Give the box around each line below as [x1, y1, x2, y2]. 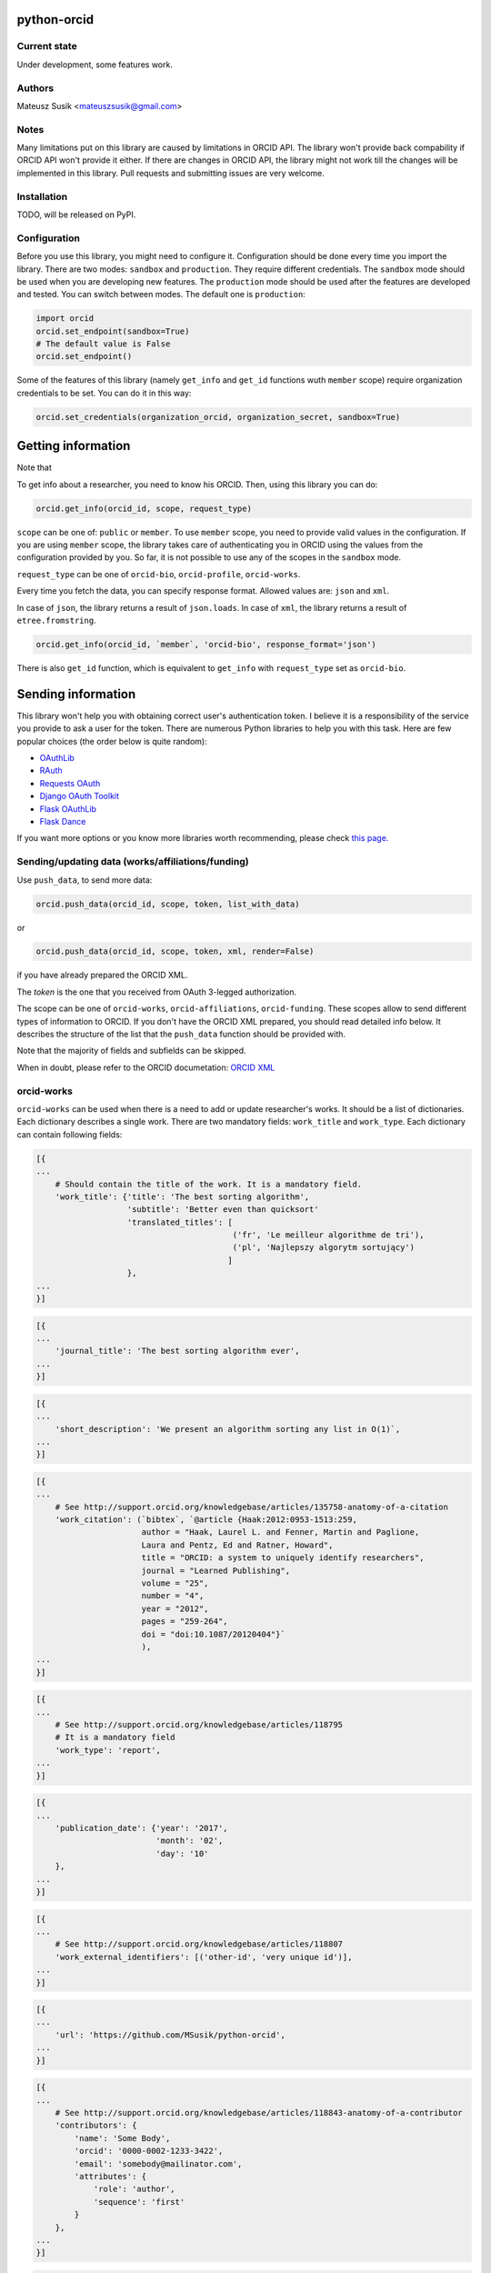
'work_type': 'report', [55, 1745, 161, 1755]
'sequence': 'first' [93, 2197, 185, 2207]
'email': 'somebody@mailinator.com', [74, 2158, 243, 2168]
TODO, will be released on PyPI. [16, 209, 136, 220]
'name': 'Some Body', [74, 2133, 171, 2143]
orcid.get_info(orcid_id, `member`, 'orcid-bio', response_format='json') [35, 639, 377, 649]
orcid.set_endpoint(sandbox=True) [35, 325, 190, 336]
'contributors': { [55, 2120, 137, 2131]
